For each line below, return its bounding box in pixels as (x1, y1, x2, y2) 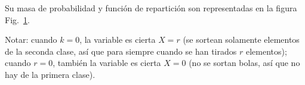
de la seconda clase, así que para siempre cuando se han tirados (5, 45, 237, 57)
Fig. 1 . (5, 13, 30, 26)
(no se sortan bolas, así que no (189, 56, 300, 69)
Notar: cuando (5, 33, 57, 46)
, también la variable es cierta (53, 56, 161, 69)
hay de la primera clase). (5, 68, 95, 80)
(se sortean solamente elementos (183, 33, 300, 46)
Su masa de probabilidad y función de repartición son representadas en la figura (5, 2, 297, 14)
